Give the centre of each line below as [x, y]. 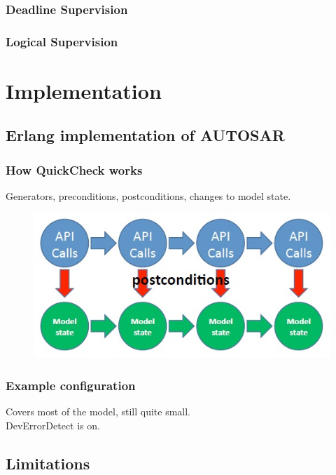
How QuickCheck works [74, 169]
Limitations [48, 463]
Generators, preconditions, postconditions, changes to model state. [148, 196]
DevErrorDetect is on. [53, 425]
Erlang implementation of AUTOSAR [145, 135]
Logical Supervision [62, 41]
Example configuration [71, 385]
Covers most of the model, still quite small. [98, 412]
